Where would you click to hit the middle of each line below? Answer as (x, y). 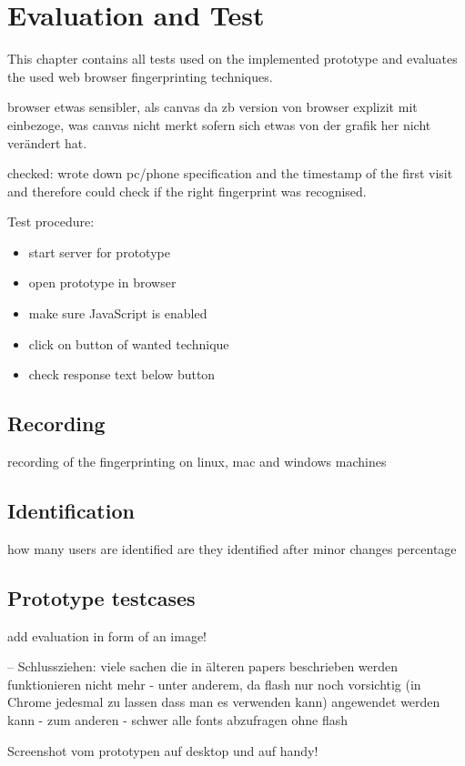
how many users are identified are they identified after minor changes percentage (232, 548)
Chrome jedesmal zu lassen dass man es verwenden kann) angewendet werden (224, 702)
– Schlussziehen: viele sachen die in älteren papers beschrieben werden (203, 666)
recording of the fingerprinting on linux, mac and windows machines (197, 462)
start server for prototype (99, 252)
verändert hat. (47, 142)
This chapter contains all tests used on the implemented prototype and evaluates (232, 59)
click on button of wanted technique (129, 343)
